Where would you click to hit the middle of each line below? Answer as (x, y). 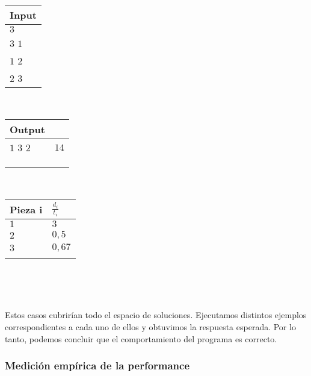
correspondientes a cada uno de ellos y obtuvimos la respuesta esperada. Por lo (150, 326)
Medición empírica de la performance (97, 365)
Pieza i (26, 209)
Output (27, 129)
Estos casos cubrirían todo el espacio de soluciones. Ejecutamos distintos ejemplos (156, 315)
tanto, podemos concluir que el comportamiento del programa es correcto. (141, 338)
